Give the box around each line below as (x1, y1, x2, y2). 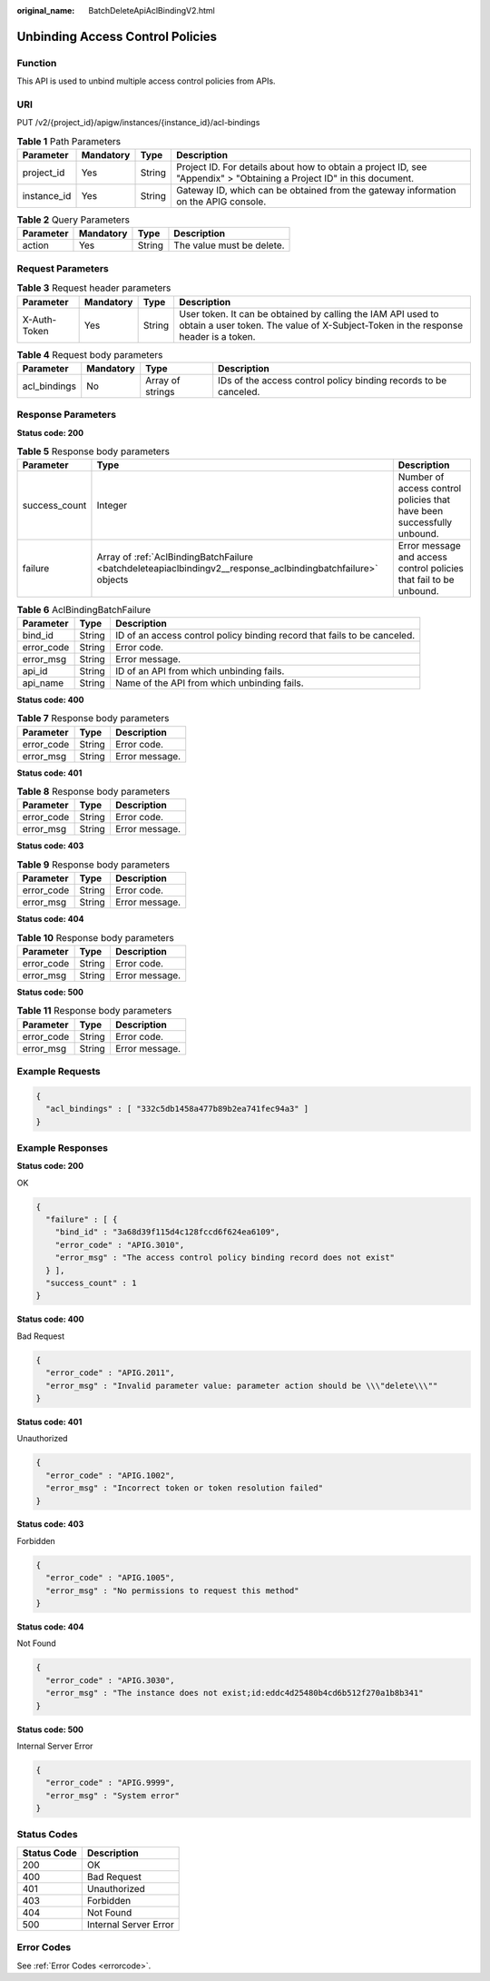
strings (145, 385, 175, 398)
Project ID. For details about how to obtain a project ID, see (175, 161, 427, 173)
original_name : (16, 5, 75, 15)
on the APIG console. (175, 195, 267, 208)
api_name (22, 677, 64, 689)
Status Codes (16, 1828, 78, 1841)
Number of (397, 470, 445, 483)
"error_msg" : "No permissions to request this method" (45, 1585, 299, 1596)
